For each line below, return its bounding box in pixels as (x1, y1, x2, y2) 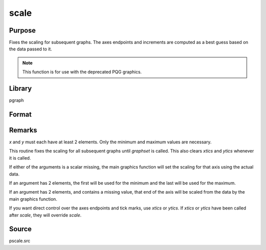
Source (9, 225, 32, 233)
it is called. (9, 155, 32, 161)
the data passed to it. (9, 46, 52, 52)
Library (9, 84, 32, 93)
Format (9, 110, 32, 119)
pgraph (9, 97, 24, 103)
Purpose (9, 26, 36, 35)
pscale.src (9, 238, 31, 244)
